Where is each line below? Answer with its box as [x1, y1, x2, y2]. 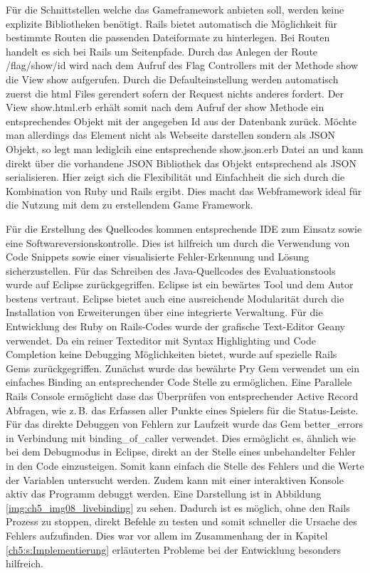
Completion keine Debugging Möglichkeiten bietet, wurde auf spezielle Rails [6, 347, 337, 362]
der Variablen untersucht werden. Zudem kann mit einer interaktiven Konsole [6, 472, 344, 487]
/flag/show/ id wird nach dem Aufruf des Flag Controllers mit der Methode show [6, 58, 359, 73]
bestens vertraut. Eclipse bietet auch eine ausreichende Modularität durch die [6, 290, 344, 305]
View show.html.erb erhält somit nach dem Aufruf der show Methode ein [6, 100, 324, 115]
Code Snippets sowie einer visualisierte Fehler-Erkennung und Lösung [6, 249, 310, 264]
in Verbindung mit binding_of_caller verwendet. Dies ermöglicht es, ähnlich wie [6, 430, 356, 445]
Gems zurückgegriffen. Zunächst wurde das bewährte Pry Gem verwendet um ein [6, 360, 360, 375]
